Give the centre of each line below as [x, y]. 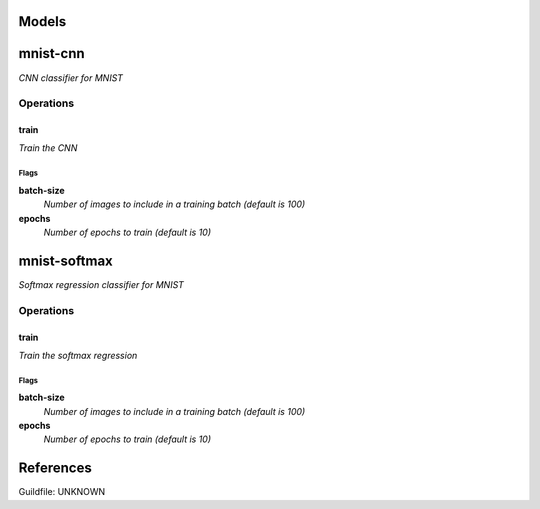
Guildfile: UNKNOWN [62, 492]
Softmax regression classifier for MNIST [101, 284]
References [55, 468]
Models [42, 21]
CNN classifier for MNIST [71, 77]
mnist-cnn [51, 53]
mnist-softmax [66, 260]
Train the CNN [48, 148]
